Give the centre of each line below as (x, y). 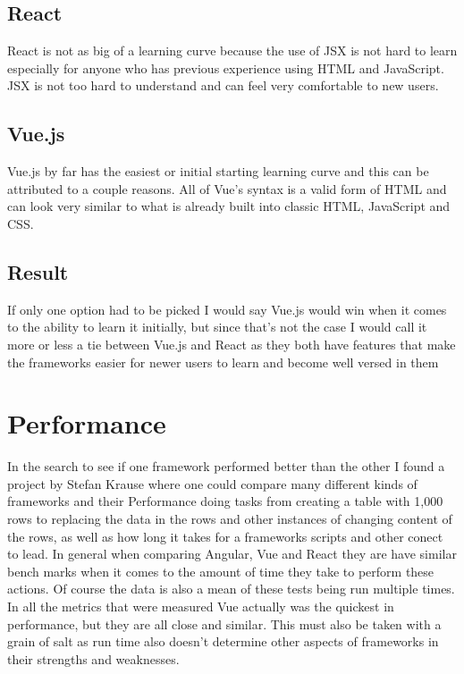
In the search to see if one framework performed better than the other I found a (226, 466)
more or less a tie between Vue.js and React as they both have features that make (232, 344)
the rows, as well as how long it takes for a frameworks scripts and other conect (225, 536)
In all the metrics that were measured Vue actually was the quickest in (201, 607)
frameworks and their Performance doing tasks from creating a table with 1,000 (225, 501)
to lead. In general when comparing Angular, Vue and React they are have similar (232, 554)
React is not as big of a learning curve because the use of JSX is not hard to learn (232, 51)
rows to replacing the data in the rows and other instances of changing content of (230, 519)
